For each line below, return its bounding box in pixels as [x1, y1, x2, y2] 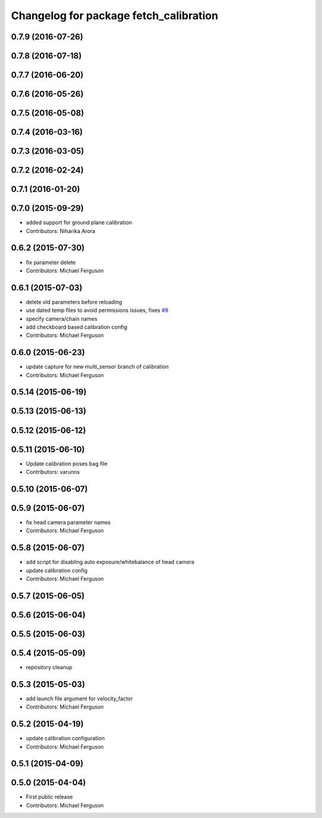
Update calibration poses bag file [26, 460, 108, 467]
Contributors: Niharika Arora [26, 227, 95, 234]
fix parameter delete [26, 259, 76, 266]
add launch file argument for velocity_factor [26, 695, 134, 702]
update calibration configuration [26, 735, 105, 742]
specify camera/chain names [26, 315, 98, 322]
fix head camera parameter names [26, 519, 111, 526]
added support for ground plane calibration [26, 219, 132, 226]
